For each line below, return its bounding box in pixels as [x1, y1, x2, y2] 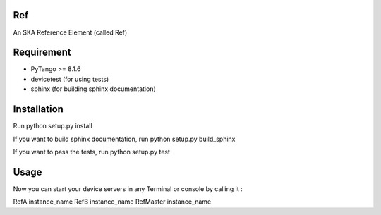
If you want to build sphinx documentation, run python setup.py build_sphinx [13, 135, 236, 143]
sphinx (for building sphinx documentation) [30, 85, 157, 93]
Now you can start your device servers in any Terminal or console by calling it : [13, 184, 243, 193]
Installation [13, 103, 64, 116]
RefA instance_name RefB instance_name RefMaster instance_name [13, 197, 212, 206]
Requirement [13, 47, 72, 59]
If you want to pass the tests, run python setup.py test [13, 147, 171, 156]
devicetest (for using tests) [30, 75, 109, 83]
